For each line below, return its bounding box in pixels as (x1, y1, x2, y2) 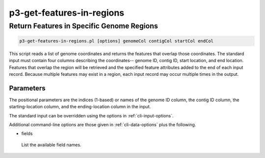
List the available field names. (21, 142, 81, 148)
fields (21, 131, 33, 136)
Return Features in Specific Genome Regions (9, 22, 158, 30)
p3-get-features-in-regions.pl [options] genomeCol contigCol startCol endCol (19, 38, 213, 44)
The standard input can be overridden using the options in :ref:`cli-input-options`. (9, 113, 174, 118)
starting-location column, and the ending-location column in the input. (9, 104, 151, 110)
